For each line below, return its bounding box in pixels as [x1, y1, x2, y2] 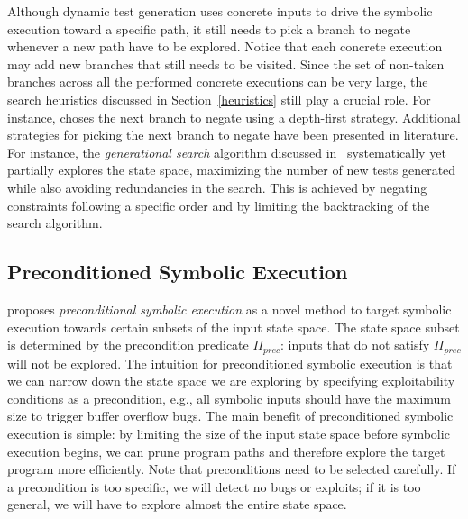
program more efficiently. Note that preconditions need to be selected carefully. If [7, 460, 456, 478]
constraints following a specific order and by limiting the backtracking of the [7, 196, 430, 214]
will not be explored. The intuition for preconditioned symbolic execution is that [7, 353, 453, 372]
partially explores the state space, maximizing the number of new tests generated [7, 160, 456, 179]
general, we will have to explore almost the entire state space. [7, 495, 347, 514]
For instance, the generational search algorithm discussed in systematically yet [7, 142, 446, 161]
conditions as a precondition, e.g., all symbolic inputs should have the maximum [7, 388, 451, 407]
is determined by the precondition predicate [7, 335, 249, 354]
